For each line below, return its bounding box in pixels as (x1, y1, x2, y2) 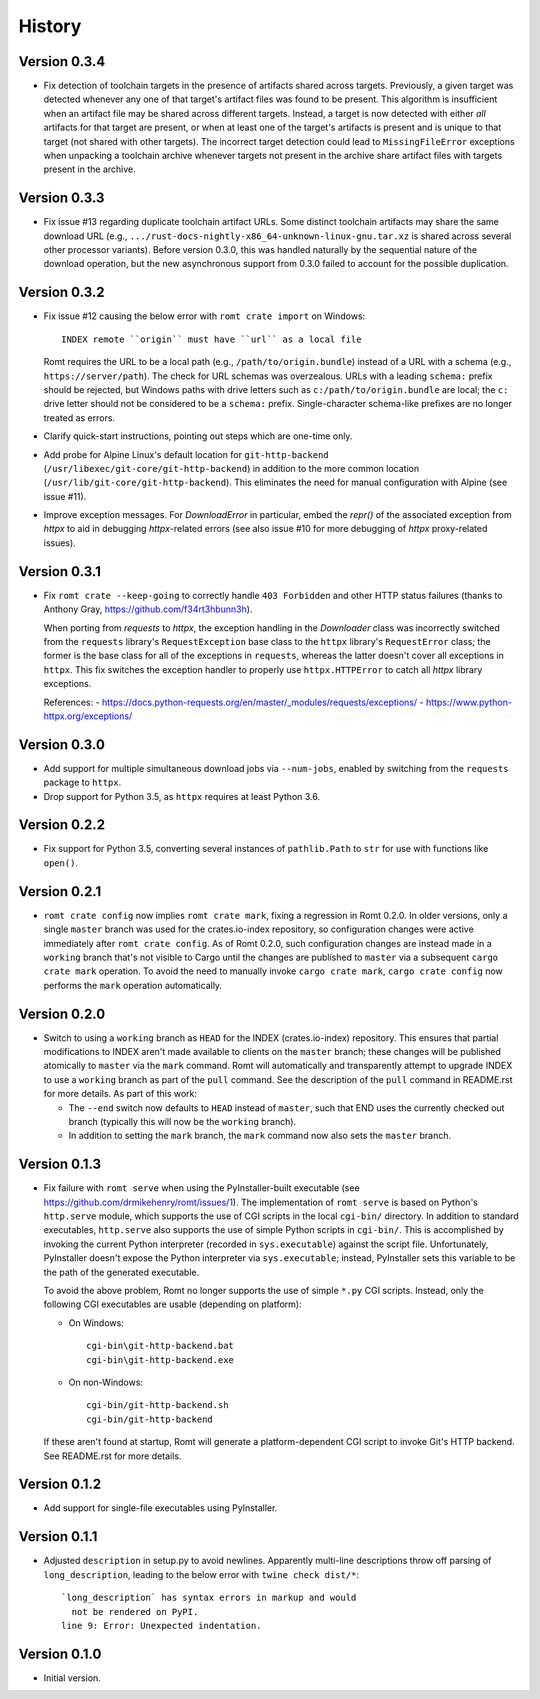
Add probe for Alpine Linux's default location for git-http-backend (43, 448, 329, 460)
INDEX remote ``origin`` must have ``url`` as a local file (61, 333, 362, 345)
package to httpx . (43, 776, 122, 789)
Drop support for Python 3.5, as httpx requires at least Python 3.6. (43, 790, 321, 802)
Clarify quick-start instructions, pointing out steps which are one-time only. (43, 430, 353, 442)
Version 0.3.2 (18, 284, 105, 301)
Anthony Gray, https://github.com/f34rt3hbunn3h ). (43, 603, 253, 615)
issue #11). (43, 490, 87, 502)
